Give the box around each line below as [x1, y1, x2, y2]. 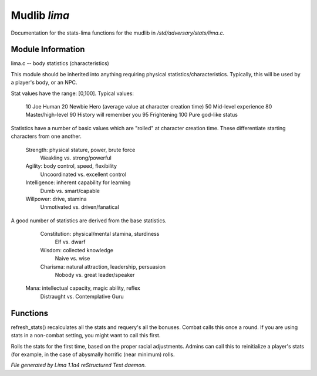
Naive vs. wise [55, 255, 90, 262]
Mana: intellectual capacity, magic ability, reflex [25, 284, 140, 292]
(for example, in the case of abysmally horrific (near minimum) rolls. [11, 351, 175, 358]
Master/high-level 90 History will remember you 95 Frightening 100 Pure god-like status [25, 111, 238, 118]
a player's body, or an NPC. [11, 79, 77, 86]
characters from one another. [11, 133, 82, 140]
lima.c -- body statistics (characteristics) [11, 60, 110, 67]
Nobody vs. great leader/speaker [55, 272, 135, 279]
